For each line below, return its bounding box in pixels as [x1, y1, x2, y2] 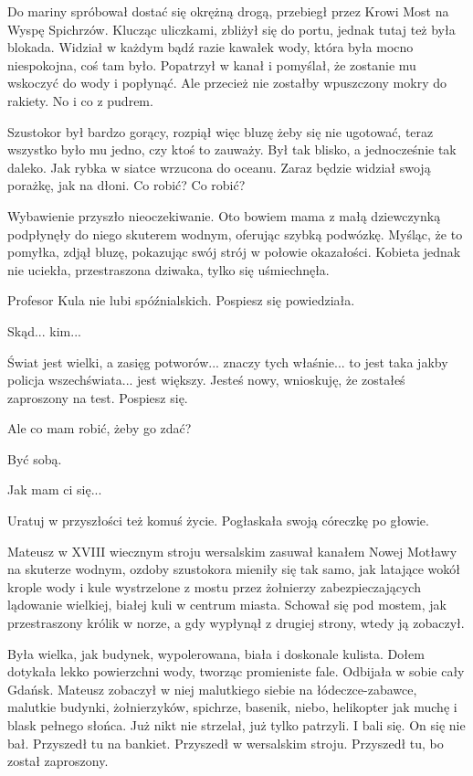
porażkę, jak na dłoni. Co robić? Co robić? [7, 175, 246, 195]
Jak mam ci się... [7, 480, 102, 499]
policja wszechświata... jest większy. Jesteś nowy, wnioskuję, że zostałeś [7, 370, 405, 389]
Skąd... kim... [7, 321, 81, 340]
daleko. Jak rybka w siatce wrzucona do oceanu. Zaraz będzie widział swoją [7, 157, 431, 176]
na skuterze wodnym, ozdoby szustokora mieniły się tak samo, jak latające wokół [7, 559, 460, 579]
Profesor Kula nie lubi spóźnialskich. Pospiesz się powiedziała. [7, 291, 355, 310]
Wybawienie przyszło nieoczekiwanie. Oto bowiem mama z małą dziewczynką [7, 206, 441, 225]
